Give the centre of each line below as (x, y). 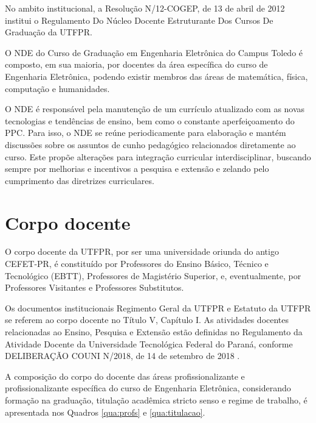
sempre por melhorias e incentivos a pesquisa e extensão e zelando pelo (137, 169)
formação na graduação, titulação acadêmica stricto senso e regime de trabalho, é (156, 400)
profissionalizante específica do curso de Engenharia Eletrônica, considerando (148, 388)
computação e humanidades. (57, 88)
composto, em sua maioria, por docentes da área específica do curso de (136, 64)
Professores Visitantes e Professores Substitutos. (94, 287)
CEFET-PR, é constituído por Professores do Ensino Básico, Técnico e (137, 264)
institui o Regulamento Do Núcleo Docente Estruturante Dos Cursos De (139, 20)
